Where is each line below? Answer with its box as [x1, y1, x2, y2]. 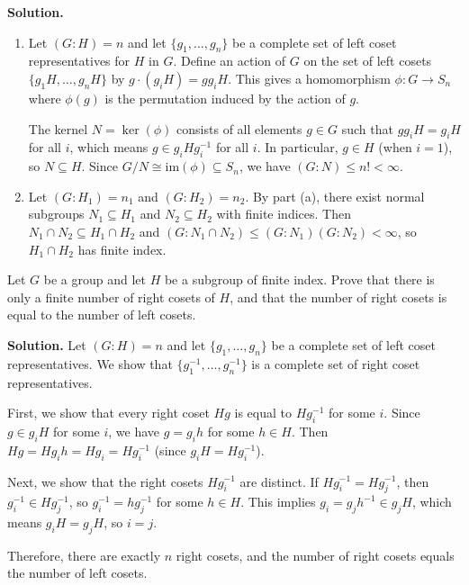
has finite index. [77, 239, 167, 258]
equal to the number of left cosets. [7, 305, 196, 324]
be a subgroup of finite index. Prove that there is [164, 270, 435, 289]
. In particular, [257, 138, 338, 157]
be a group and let [43, 270, 146, 289]
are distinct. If [239, 472, 319, 490]
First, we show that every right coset [7, 403, 210, 422]
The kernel [28, 119, 88, 138]
